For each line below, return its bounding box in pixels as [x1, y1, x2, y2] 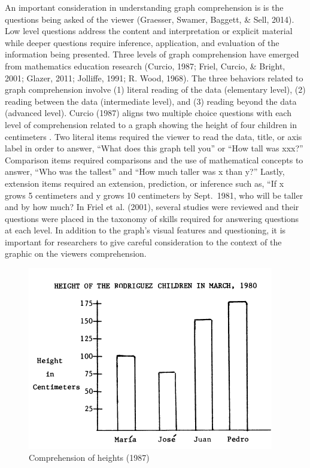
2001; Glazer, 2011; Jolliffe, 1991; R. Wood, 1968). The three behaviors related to [5, 71, 303, 84]
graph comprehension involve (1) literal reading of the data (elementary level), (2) [5, 83, 306, 96]
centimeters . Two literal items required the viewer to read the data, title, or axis [5, 130, 302, 142]
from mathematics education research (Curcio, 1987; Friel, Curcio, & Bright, [5, 59, 285, 72]
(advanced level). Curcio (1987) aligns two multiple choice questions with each [5, 107, 291, 119]
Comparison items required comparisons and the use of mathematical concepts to [5, 153, 303, 166]
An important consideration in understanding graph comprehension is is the [5, 1, 284, 13]
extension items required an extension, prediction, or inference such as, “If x [5, 177, 284, 189]
